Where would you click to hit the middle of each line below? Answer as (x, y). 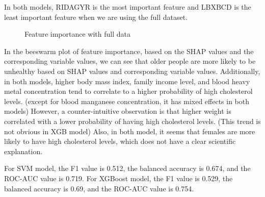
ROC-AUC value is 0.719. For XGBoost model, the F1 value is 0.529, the (118, 178)
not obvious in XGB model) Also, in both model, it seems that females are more (130, 131)
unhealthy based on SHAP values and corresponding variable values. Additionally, (132, 71)
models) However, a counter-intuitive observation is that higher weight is (118, 111)
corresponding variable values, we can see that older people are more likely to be (130, 61)
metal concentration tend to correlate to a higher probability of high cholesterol (128, 91)
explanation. (23, 151)
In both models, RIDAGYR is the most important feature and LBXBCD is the (128, 7)
